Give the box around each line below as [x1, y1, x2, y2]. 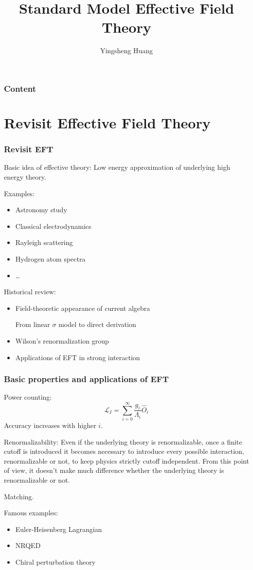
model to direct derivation [58, 319, 136, 329]
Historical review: [4, 286, 56, 297]
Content [4, 82, 36, 94]
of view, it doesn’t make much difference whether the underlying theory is [4, 465, 224, 475]
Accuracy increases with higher [4, 420, 96, 430]
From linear [15, 319, 50, 329]
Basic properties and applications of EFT [4, 373, 169, 385]
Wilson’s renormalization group [15, 335, 109, 346]
